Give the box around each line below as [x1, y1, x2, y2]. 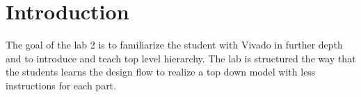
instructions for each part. [6, 78, 116, 92]
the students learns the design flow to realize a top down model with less [6, 64, 316, 79]
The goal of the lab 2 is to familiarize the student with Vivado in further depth [6, 37, 343, 52]
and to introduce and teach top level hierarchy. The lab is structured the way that [6, 51, 356, 65]
